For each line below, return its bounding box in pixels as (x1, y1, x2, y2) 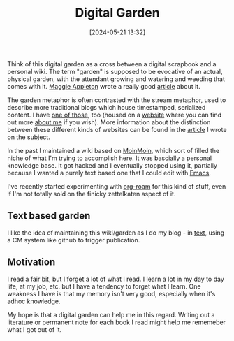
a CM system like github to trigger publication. (7, 235, 140, 244)
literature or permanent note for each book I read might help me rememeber (7, 318, 226, 326)
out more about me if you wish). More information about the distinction (7, 117, 211, 126)
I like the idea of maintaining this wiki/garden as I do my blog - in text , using (7, 228, 225, 237)
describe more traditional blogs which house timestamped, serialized (7, 103, 206, 111)
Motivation (7, 256, 56, 268)
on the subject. (7, 133, 50, 141)
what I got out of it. (7, 325, 62, 333)
